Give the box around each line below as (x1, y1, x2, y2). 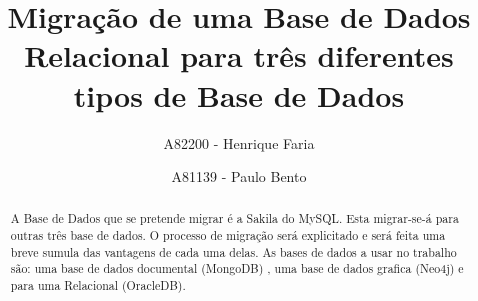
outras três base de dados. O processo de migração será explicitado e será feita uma (10, 227, 446, 244)
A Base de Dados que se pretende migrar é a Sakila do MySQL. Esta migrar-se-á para (10, 210, 459, 227)
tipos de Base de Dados (73, 74, 405, 115)
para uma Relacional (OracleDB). (10, 277, 186, 294)
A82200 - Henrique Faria (163, 132, 315, 153)
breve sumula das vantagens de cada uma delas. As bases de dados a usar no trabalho (10, 243, 457, 260)
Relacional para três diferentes (24, 35, 454, 76)
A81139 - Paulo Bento (171, 166, 307, 187)
